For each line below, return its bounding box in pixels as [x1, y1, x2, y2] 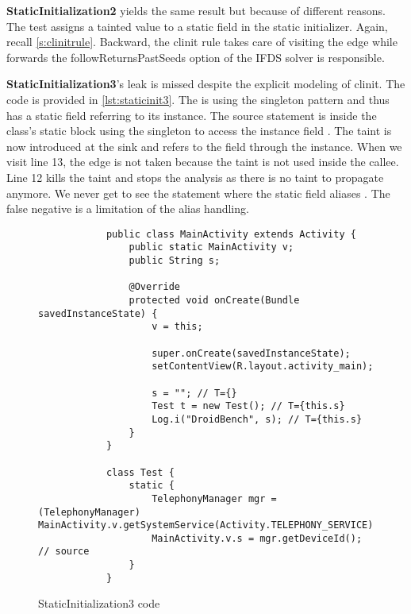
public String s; [129, 255, 221, 267]
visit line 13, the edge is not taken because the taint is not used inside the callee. [6, 153, 399, 170]
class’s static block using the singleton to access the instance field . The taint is [6, 122, 392, 139]
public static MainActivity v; [129, 241, 294, 253]
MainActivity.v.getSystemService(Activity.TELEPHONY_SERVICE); [38, 519, 379, 531]
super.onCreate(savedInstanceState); [152, 347, 351, 359]
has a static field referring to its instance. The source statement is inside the [6, 106, 377, 123]
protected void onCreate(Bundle [129, 295, 300, 306]
